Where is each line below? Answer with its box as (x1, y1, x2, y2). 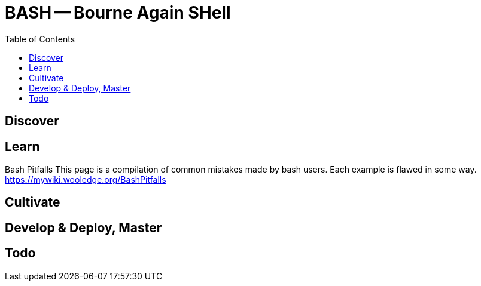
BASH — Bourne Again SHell (5, 2, 231, 23)
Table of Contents (5, 33, 75, 44)
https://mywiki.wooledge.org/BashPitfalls (5, 174, 166, 185)
